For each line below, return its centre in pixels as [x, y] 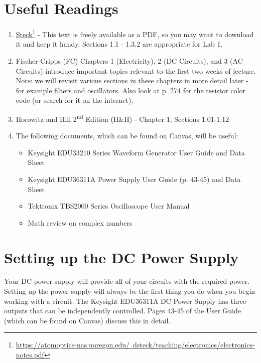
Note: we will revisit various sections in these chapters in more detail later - [132, 80]
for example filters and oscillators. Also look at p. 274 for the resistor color [131, 90]
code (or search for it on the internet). [75, 100]
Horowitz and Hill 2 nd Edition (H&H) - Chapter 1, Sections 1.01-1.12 [122, 118]
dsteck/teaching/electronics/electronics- [194, 345]
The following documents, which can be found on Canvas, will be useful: [127, 136]
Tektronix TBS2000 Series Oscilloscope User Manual [109, 206]
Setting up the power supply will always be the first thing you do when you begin [130, 291]
